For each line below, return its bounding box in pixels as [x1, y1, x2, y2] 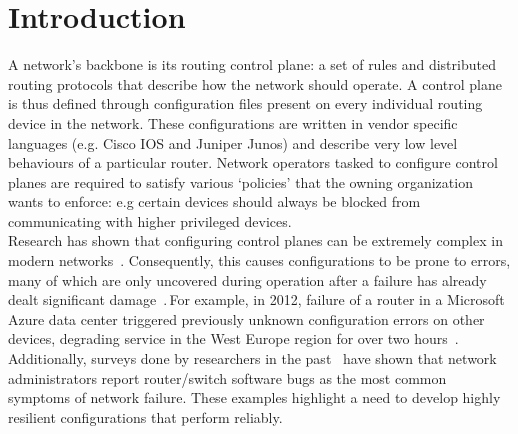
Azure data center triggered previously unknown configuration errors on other [8, 308, 485, 329]
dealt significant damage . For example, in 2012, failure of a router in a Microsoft [8, 289, 505, 310]
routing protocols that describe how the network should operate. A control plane [8, 73, 502, 94]
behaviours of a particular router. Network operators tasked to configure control [8, 152, 498, 173]
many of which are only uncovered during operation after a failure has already [8, 269, 487, 290]
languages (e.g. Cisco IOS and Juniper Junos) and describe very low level [8, 132, 458, 153]
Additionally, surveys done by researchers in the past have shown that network [8, 348, 497, 369]
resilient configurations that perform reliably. [8, 406, 283, 427]
